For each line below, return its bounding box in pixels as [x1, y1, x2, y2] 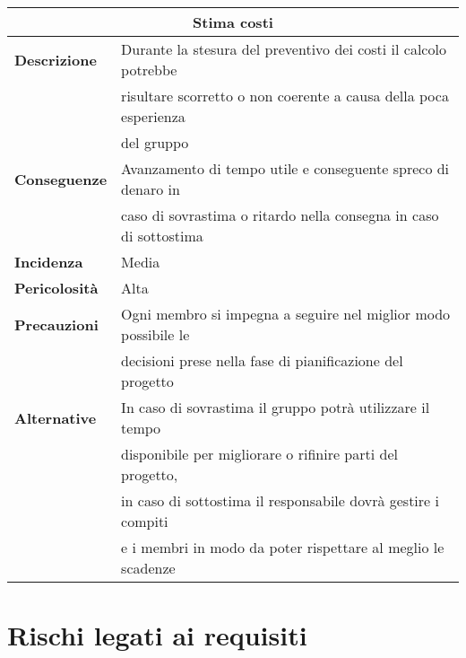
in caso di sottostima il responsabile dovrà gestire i [121, 490, 439, 511]
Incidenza [14, 251, 83, 272]
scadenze [121, 557, 176, 578]
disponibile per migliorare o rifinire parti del [121, 443, 398, 464]
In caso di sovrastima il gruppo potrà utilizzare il [121, 397, 430, 417]
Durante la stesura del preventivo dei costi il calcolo [121, 39, 446, 59]
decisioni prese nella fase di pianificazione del [121, 350, 403, 371]
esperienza [121, 106, 186, 127]
